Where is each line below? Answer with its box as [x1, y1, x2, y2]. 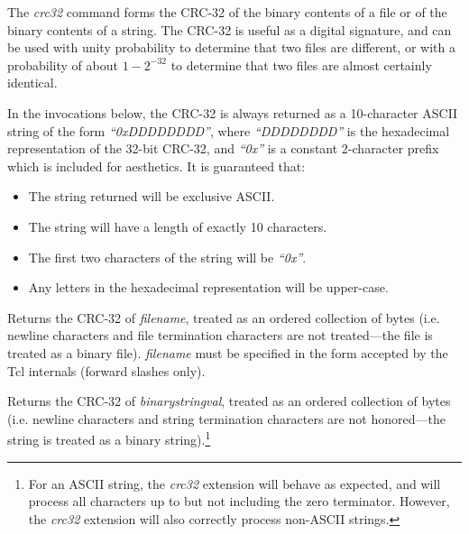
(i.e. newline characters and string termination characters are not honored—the [7, 409, 446, 428]
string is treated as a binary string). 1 [7, 428, 211, 448]
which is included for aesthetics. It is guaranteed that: [7, 156, 306, 175]
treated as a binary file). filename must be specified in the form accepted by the [7, 343, 448, 362]
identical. [7, 73, 58, 92]
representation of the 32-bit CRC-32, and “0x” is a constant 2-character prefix [7, 139, 439, 158]
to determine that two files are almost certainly [170, 55, 432, 74]
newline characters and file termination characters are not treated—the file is [7, 326, 433, 345]
